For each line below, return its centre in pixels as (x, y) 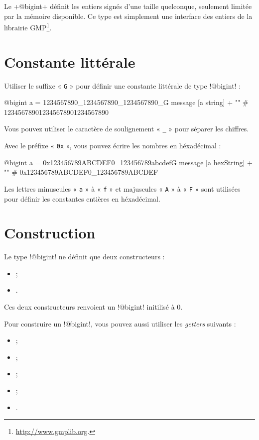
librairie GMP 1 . (28, 27)
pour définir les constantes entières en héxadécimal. (82, 198)
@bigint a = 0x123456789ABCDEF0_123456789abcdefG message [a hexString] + (128, 162)
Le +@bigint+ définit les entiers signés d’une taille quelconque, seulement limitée (128, 6)
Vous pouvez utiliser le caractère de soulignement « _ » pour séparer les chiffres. (127, 129)
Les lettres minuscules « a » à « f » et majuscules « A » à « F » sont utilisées (122, 188)
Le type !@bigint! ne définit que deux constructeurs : (84, 257)
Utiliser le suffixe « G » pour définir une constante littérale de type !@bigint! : (123, 85)
